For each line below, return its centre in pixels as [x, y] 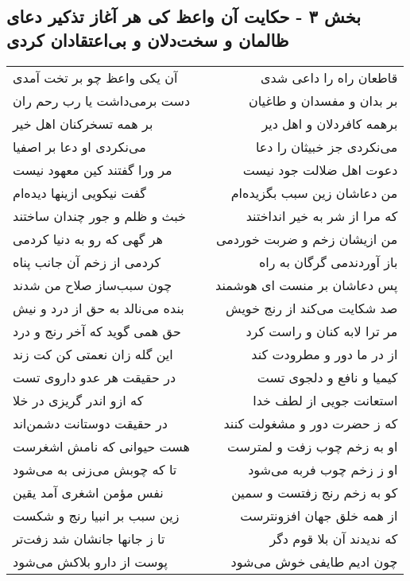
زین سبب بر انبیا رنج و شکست [96, 515]
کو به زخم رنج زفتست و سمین [315, 492]
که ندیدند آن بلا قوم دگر [334, 538]
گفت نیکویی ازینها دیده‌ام [79, 192]
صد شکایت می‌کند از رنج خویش [312, 308]
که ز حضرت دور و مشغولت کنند [311, 423]
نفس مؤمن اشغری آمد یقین [88, 492]
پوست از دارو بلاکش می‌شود [91, 561]
